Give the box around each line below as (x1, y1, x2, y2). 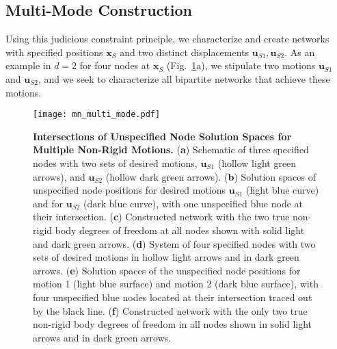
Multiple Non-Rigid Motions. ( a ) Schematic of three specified (33, 142, 309, 157)
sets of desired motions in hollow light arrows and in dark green (33, 250, 299, 264)
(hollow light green (217, 156, 297, 170)
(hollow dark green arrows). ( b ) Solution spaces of (105, 169, 316, 183)
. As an (284, 44, 315, 59)
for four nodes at (79, 58, 150, 73)
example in (5, 58, 51, 73)
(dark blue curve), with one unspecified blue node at (83, 196, 304, 210)
